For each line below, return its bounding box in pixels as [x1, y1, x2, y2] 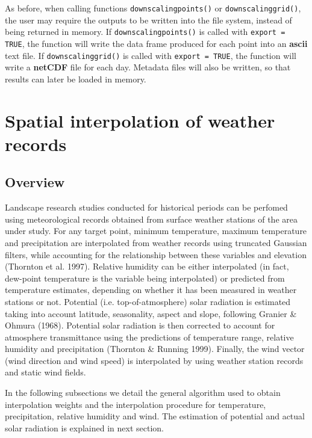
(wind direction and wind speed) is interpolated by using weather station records [5, 354, 304, 366]
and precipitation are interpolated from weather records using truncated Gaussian [5, 236, 307, 248]
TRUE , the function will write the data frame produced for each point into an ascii [5, 37, 308, 49]
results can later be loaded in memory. [5, 72, 146, 85]
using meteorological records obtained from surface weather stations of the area [5, 212, 298, 225]
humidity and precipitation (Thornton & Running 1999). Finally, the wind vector [5, 342, 305, 355]
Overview [5, 173, 65, 191]
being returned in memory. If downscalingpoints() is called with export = [5, 25, 285, 38]
